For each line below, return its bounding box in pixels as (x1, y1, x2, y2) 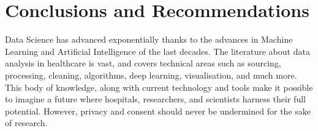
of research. (5, 116, 48, 129)
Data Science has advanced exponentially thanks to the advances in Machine (5, 33, 293, 46)
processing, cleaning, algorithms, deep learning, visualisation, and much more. (5, 68, 297, 81)
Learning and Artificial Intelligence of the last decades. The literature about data (5, 44, 310, 57)
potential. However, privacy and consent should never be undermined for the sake (5, 104, 311, 117)
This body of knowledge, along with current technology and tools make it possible (5, 80, 313, 93)
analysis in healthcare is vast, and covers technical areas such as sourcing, (5, 57, 281, 69)
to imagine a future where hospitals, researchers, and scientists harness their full (5, 93, 306, 105)
